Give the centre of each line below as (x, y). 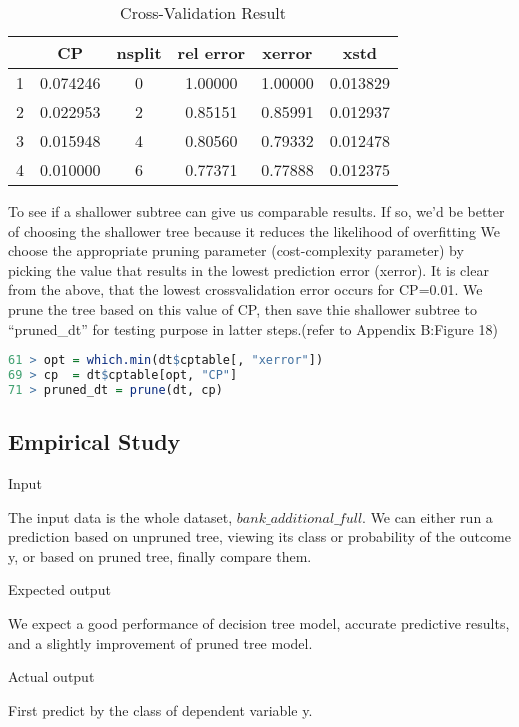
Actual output (51, 676)
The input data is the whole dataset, (120, 516)
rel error (211, 52)
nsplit (139, 52)
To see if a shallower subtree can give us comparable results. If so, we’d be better (256, 211)
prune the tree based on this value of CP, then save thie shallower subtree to (242, 308)
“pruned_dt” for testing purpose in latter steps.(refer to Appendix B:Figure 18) (253, 328)
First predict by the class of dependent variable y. (160, 709)
